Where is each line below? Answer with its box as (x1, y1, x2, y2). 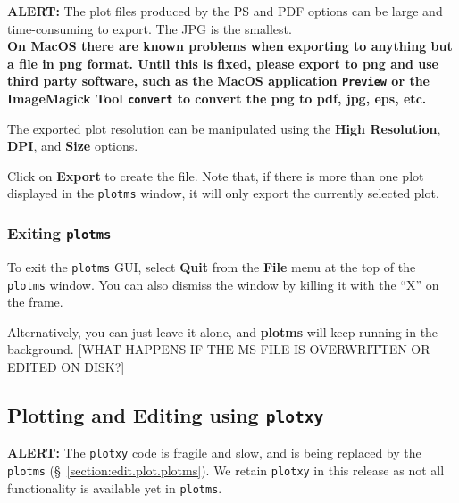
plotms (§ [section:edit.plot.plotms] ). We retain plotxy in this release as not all (7, 461, 445, 480)
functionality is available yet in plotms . (7, 478, 222, 497)
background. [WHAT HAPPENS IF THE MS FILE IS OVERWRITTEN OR (7, 340, 430, 359)
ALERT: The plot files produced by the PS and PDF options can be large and (7, 2, 443, 20)
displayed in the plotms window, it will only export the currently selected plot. (7, 184, 439, 202)
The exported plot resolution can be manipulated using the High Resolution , (7, 119, 441, 137)
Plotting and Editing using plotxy (7, 400, 324, 428)
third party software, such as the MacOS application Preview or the (7, 71, 430, 90)
